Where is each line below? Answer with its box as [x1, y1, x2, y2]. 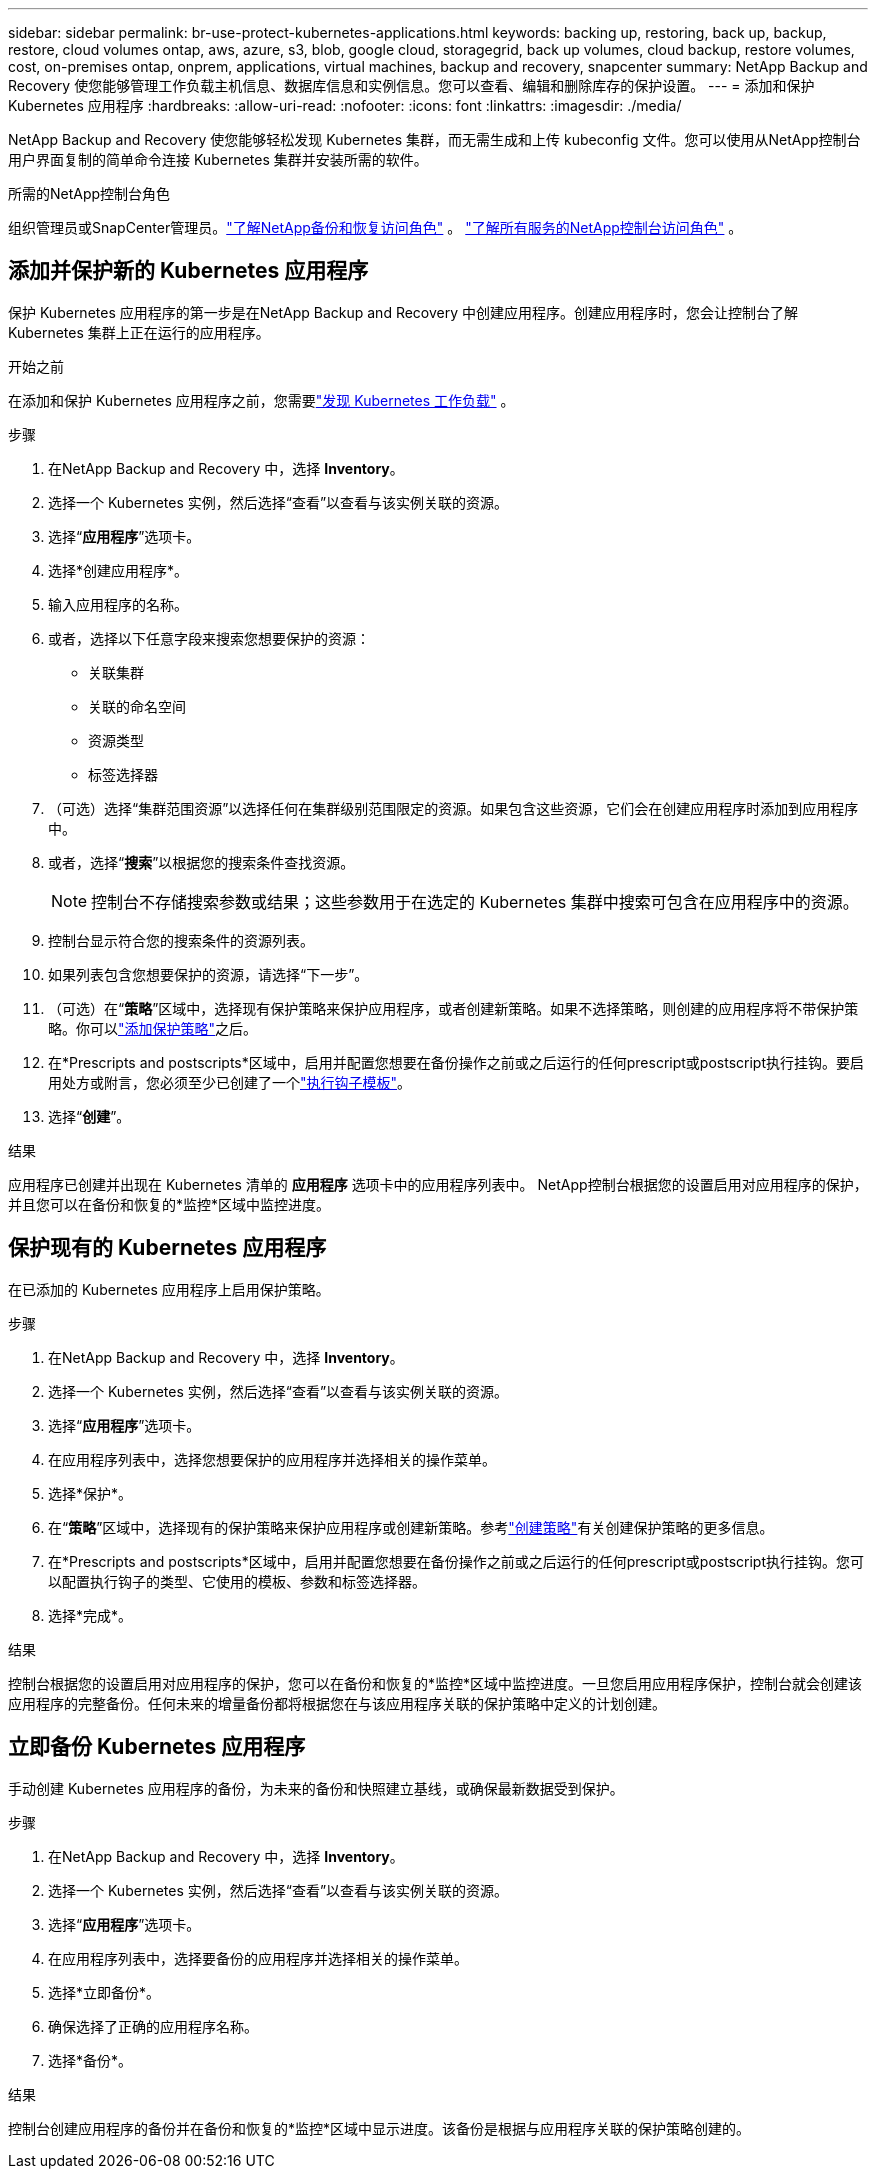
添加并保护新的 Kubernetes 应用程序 [8, 258, 369, 284]
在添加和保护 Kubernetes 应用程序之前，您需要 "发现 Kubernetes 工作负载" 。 [8, 391, 515, 409]
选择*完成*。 [48, 1606, 133, 1624]
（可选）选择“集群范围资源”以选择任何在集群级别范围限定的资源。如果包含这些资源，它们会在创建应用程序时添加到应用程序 [48, 799, 859, 817]
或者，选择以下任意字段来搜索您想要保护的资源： [48, 629, 370, 647]
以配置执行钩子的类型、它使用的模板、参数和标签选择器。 [48, 1572, 426, 1590]
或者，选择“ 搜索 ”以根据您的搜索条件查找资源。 [48, 853, 355, 871]
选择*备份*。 [48, 2051, 133, 2069]
